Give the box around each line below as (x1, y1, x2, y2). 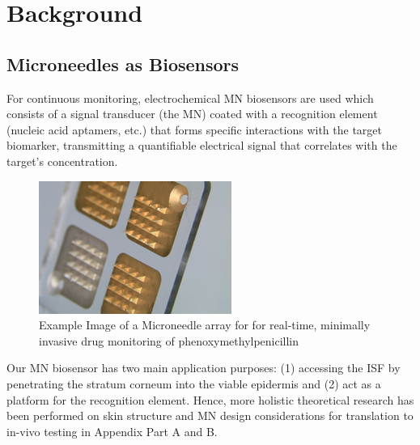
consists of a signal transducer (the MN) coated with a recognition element (6, 105, 378, 122)
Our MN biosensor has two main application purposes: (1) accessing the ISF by (6, 359, 401, 376)
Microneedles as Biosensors (6, 51, 240, 76)
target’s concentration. (6, 152, 118, 169)
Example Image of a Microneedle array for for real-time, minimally (39, 316, 371, 333)
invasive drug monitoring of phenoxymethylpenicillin (39, 332, 299, 349)
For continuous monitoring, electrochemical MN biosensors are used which (6, 89, 374, 106)
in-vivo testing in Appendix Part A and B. (6, 422, 218, 439)
